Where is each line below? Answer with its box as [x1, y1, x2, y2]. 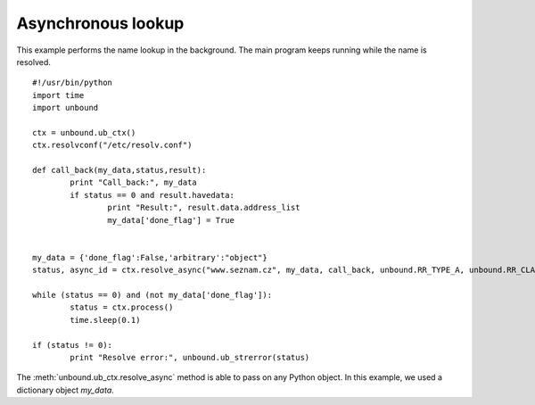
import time [32, 90, 85, 100]
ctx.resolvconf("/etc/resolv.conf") [32, 140, 193, 151]
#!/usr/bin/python [32, 78, 113, 88]
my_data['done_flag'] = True [107, 215, 235, 225]
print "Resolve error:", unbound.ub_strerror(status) [70, 352, 310, 362]
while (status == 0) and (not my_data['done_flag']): [32, 290, 272, 300]
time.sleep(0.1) [70, 315, 141, 325]
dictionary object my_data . [16, 384, 115, 395]
